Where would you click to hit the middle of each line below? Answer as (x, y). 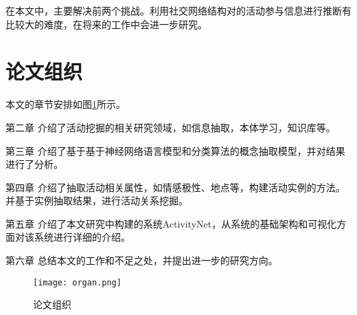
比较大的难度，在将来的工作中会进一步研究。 (106, 24)
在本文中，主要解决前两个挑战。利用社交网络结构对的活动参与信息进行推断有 (178, 10)
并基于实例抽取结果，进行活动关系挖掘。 (97, 200)
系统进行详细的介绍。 (82, 237)
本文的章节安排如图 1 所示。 (66, 104)
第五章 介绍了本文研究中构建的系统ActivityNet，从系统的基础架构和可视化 (171, 223)
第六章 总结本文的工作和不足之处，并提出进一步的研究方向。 (142, 260)
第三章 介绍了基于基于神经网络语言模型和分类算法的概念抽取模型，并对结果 (175, 150)
